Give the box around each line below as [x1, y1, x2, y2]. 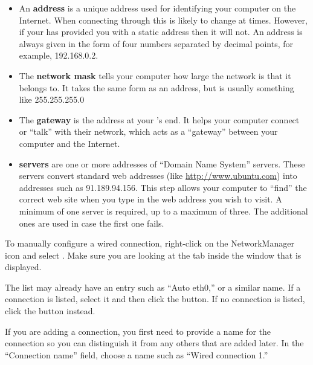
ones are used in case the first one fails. [19, 216, 164, 229]
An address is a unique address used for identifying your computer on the [19, 2, 296, 14]
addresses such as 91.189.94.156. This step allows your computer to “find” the [19, 181, 307, 193]
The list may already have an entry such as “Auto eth [5, 280, 205, 293]
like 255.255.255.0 [19, 93, 85, 106]
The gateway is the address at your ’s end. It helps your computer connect [19, 113, 300, 126]
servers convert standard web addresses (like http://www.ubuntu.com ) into [19, 169, 297, 182]
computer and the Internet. [19, 137, 120, 149]
